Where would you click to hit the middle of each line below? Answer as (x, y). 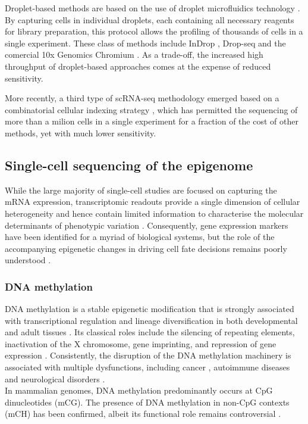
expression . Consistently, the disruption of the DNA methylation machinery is (148, 355)
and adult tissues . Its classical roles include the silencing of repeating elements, (150, 332)
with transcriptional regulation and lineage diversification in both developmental (151, 320)
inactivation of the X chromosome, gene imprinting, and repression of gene (141, 343)
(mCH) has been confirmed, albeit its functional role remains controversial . (143, 414)
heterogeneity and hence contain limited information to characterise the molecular (154, 213)
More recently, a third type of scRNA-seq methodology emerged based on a (142, 98)
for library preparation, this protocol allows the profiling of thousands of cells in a (154, 31)
